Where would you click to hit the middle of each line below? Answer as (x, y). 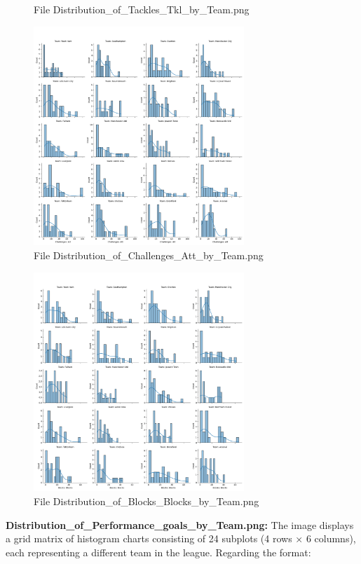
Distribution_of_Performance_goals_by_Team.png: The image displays (180, 524)
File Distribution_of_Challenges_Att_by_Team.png (149, 255)
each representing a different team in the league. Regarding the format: (158, 552)
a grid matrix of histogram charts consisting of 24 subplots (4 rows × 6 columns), (181, 538)
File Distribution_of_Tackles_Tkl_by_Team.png (142, 9)
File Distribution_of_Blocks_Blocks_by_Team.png (147, 501)
